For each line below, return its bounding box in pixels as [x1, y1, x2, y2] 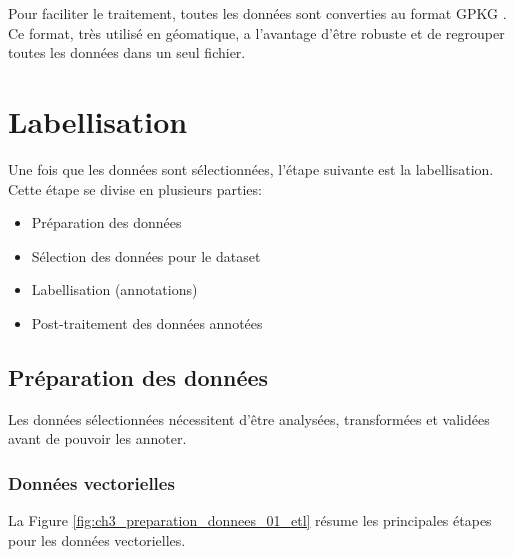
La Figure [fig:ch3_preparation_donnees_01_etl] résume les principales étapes [8, 510, 492, 531]
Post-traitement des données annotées [31, 312, 263, 333]
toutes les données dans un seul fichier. [8, 42, 246, 63]
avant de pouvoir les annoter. [8, 428, 187, 449]
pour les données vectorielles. [8, 529, 186, 550]
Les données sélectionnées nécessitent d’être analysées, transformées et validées [8, 408, 490, 429]
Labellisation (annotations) [31, 279, 198, 300]
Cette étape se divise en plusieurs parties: [8, 178, 262, 199]
